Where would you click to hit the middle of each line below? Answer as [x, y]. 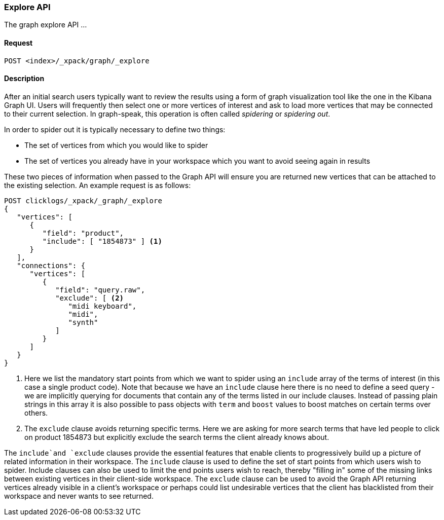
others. [36, 413]
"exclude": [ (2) [90, 298]
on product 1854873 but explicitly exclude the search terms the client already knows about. [177, 437]
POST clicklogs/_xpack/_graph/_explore [83, 200]
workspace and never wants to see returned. [79, 496]
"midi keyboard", [102, 306]
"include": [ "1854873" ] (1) [102, 241]
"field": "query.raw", [100, 290]
